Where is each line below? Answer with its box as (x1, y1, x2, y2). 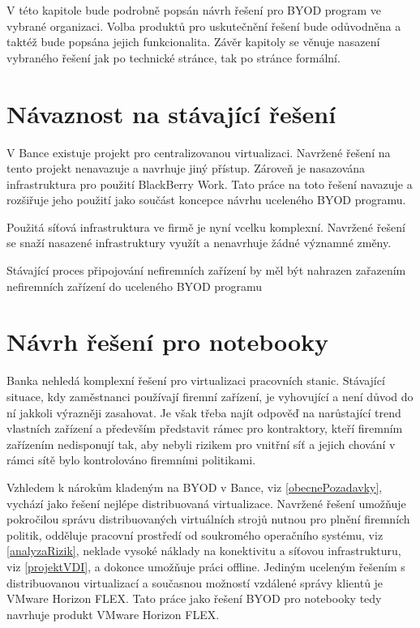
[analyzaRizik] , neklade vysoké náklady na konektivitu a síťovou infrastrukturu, (6, 542, 401, 559)
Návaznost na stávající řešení (6, 96, 336, 130)
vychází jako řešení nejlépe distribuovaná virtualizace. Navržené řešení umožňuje (6, 494, 406, 511)
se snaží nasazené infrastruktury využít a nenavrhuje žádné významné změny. (6, 234, 392, 251)
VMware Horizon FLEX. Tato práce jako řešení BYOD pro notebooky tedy (6, 590, 382, 607)
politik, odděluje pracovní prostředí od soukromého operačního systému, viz (6, 526, 384, 543)
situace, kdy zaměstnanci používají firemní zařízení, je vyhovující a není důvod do (6, 387, 414, 404)
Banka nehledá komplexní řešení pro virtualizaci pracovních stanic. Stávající (6, 372, 385, 389)
